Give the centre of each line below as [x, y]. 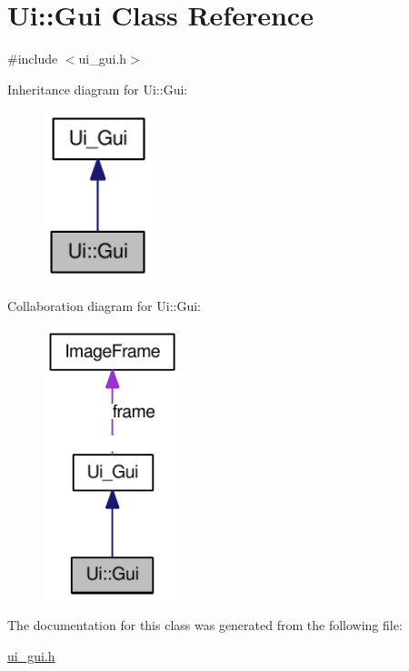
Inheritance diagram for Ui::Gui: [98, 89]
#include [33, 59]
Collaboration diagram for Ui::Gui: [104, 305]
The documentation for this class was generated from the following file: [205, 625]
